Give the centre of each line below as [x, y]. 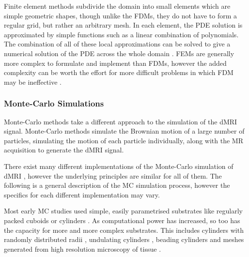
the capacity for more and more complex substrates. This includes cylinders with [124, 230]
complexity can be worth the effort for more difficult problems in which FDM [119, 72]
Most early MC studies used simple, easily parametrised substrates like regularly [123, 211]
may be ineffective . [33, 82]
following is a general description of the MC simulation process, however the [117, 185]
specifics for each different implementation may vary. [82, 194]
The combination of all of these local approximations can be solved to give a [117, 44]
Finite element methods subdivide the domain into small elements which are [117, 6]
